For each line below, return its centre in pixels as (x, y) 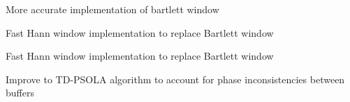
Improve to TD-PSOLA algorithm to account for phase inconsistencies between (175, 79)
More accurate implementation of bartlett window (112, 9)
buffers (20, 93)
